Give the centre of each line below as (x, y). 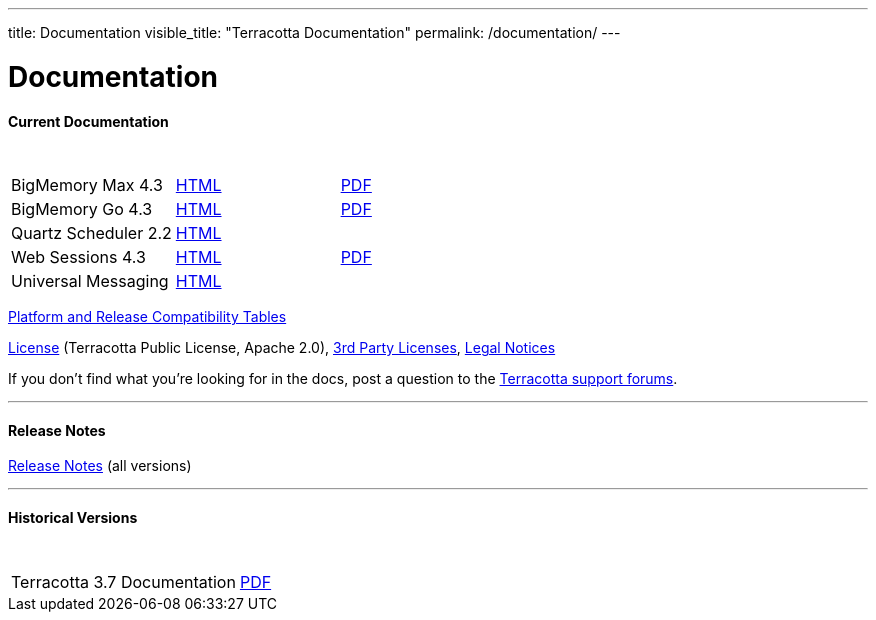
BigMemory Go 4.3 (82, 209)
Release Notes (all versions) (100, 466)
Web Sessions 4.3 (78, 257)
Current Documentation (88, 121)
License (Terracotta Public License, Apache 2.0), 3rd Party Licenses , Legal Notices (282, 348)
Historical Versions (73, 517)
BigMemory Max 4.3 (87, 185)
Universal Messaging (90, 281)
